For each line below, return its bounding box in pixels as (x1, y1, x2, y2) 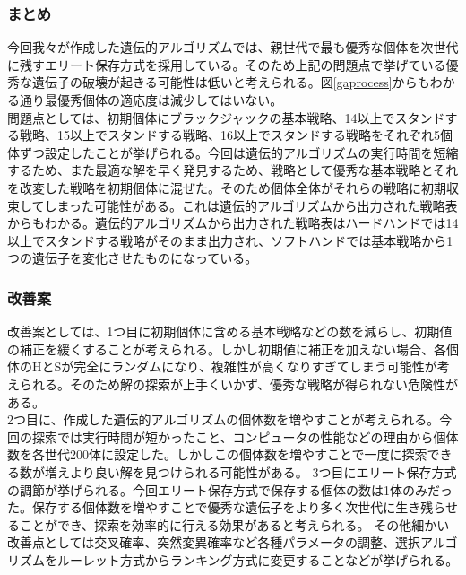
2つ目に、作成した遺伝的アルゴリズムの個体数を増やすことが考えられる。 (7, 410, 440, 429)
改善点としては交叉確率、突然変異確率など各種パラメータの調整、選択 (7, 533, 420, 552)
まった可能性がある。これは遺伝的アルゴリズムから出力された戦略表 (56, 196, 458, 214)
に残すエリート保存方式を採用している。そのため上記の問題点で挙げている (7, 55, 446, 74)
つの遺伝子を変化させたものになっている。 (7, 248, 258, 267)
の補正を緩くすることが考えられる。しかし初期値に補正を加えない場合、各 (7, 339, 446, 358)
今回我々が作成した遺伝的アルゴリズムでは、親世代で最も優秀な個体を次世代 (7, 38, 459, 57)
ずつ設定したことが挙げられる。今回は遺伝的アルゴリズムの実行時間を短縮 (19, 143, 459, 161)
